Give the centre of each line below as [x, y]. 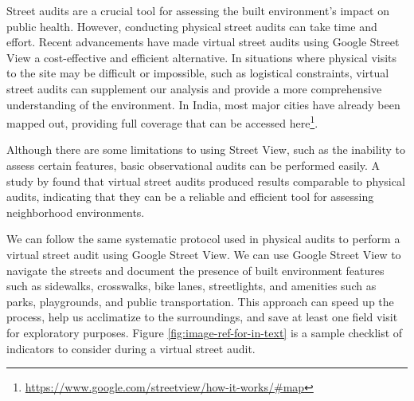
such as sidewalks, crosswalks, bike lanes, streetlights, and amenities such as [191, 286]
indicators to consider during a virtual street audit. [131, 348]
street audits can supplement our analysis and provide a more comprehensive [194, 88]
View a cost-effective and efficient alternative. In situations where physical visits [202, 57]
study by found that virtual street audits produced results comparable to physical [206, 181]
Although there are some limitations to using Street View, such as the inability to [206, 149]
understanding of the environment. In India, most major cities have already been [203, 104]
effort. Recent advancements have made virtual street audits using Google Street [203, 42]
